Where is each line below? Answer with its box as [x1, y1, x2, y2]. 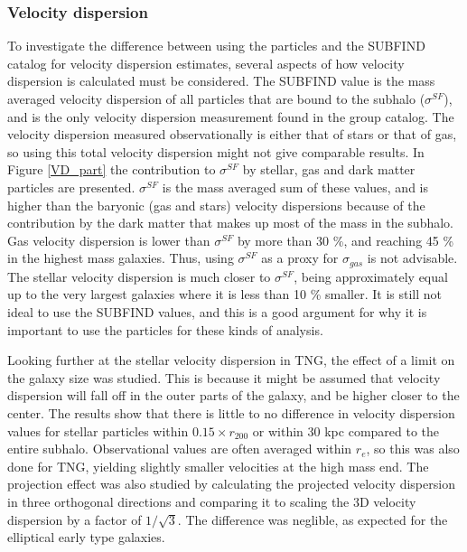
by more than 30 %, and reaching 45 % [237, 230, 454, 249]
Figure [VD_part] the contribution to [7, 160, 216, 179]
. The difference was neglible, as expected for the [177, 510, 448, 529]
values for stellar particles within [7, 421, 189, 440]
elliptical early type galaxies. [7, 528, 165, 547]
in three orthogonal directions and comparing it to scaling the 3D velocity [7, 491, 416, 510]
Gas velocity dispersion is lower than [7, 230, 210, 249]
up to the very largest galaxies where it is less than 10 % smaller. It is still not [7, 285, 442, 304]
